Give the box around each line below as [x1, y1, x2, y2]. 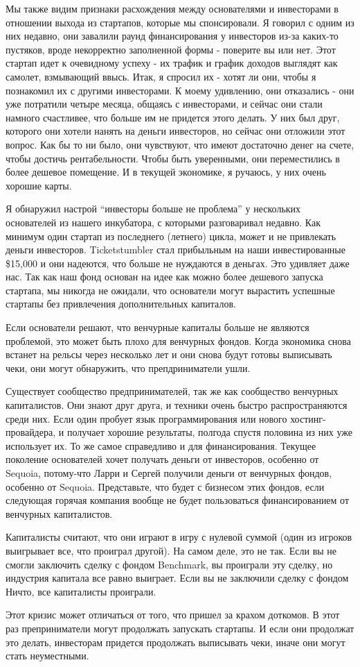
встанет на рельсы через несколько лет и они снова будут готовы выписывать [6, 347, 332, 362]
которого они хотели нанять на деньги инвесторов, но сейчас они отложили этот [6, 124, 345, 138]
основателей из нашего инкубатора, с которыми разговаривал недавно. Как [6, 214, 321, 229]
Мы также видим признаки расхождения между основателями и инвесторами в [6, 1, 339, 15]
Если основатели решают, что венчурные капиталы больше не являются [6, 320, 309, 335]
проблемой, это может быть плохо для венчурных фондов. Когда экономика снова [6, 333, 351, 348]
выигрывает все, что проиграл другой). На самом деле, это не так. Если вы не [6, 543, 337, 557]
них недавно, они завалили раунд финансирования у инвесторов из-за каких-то [6, 28, 339, 43]
